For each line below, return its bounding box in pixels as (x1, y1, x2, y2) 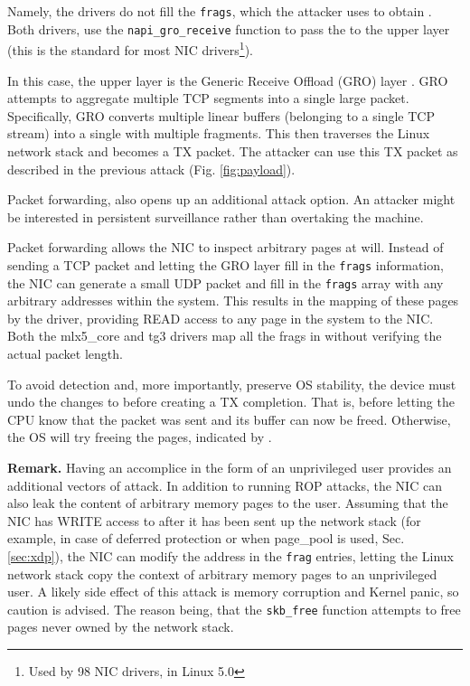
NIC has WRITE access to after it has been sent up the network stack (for (7, 511, 421, 530)
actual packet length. (7, 344, 123, 362)
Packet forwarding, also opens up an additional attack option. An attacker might (7, 190, 456, 209)
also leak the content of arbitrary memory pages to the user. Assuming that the (7, 493, 448, 512)
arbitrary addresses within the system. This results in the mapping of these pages (7, 291, 459, 310)
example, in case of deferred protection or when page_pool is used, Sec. (7, 529, 405, 548)
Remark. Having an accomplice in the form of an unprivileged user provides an (7, 457, 452, 476)
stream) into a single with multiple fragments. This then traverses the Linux (7, 124, 430, 143)
